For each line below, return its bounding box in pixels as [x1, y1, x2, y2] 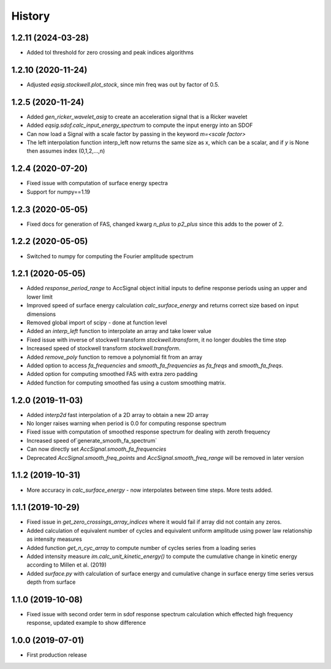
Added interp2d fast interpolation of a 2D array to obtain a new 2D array [26, 411, 209, 418]
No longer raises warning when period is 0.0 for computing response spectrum [26, 420, 227, 427]
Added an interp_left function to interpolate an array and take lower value [26, 327, 211, 335]
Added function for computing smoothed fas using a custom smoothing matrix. [26, 379, 226, 386]
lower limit [26, 293, 53, 300]
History [11, 9, 50, 23]
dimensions [26, 310, 56, 318]
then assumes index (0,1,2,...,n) [26, 147, 105, 155]
